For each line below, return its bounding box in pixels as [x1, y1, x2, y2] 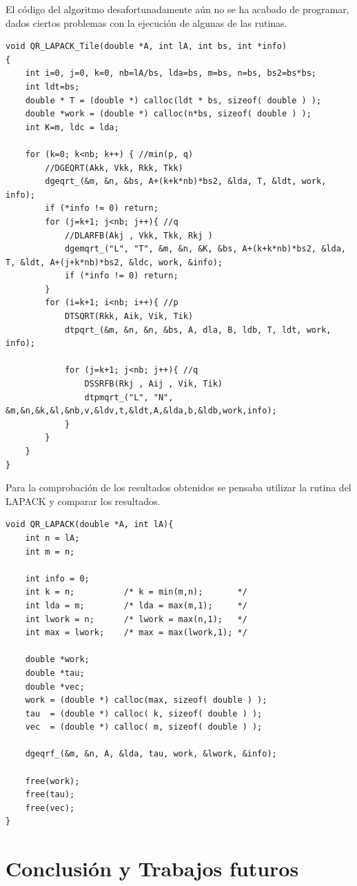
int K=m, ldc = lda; [25, 122, 119, 132]
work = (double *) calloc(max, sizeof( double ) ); [25, 695, 267, 705]
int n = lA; [25, 533, 80, 543]
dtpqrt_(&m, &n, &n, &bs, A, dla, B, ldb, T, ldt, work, [64, 324, 331, 335]
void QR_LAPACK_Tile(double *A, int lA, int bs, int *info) [6, 41, 287, 52]
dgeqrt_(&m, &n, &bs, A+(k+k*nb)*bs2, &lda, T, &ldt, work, [45, 176, 327, 187]
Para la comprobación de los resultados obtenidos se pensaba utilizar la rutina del [6, 480, 351, 495]
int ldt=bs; [25, 81, 80, 92]
